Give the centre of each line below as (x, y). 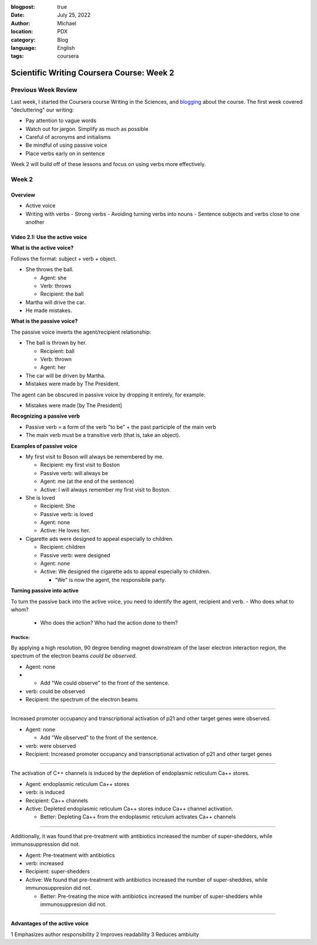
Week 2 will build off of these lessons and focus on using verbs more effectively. (108, 164)
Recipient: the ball (62, 294)
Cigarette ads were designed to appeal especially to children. (100, 538)
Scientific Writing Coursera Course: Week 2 (92, 73)
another (35, 222)
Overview (23, 195)
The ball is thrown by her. (56, 343)
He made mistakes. (49, 310)
